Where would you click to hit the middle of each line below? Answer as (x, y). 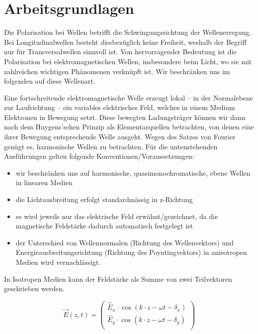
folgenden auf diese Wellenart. (50, 81)
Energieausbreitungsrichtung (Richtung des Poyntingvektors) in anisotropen (131, 252)
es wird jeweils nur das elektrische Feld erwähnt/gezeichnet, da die (117, 216)
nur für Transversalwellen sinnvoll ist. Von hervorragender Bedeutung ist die (120, 52)
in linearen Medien (44, 182)
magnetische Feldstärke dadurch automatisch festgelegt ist (104, 226)
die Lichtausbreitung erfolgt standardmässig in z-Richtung (104, 199)
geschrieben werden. (34, 288)
